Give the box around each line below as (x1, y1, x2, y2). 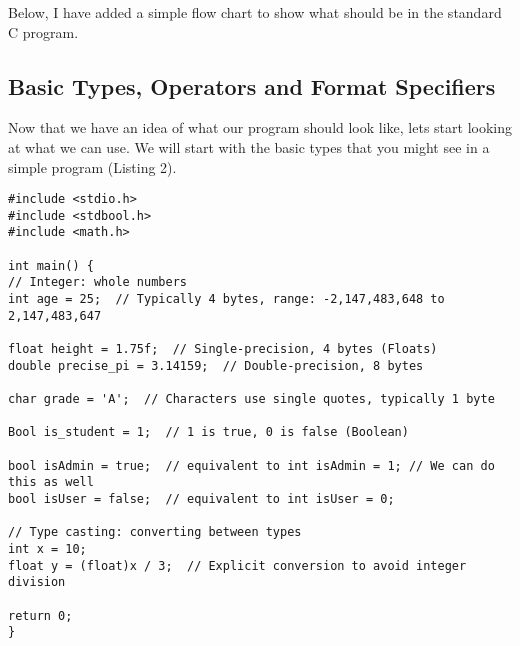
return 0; (8, 608, 73, 623)
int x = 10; (8, 541, 87, 556)
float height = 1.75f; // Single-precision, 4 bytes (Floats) (8, 342, 438, 357)
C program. (8, 21, 79, 42)
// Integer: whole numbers (8, 275, 187, 290)
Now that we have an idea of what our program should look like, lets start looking (8, 117, 512, 138)
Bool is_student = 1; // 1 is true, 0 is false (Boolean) (8, 425, 409, 440)
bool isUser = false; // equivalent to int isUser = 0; (8, 491, 395, 506)
